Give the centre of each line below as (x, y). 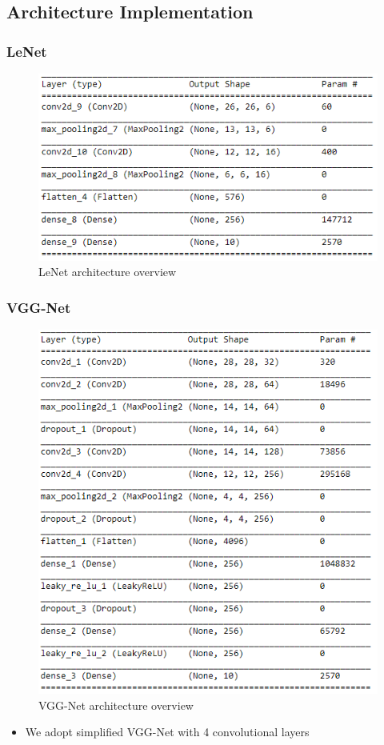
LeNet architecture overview (108, 272)
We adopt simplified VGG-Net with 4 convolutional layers (167, 732)
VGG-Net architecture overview (116, 705)
